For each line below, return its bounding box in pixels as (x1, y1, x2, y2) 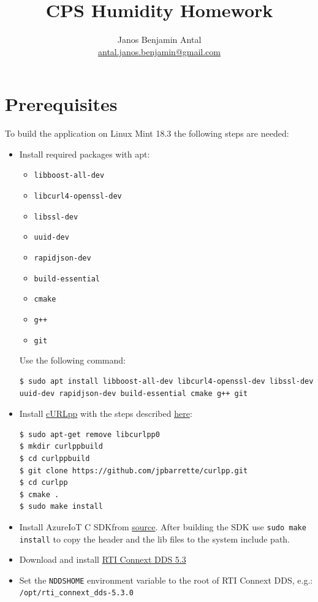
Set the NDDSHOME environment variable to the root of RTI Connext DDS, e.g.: (19, 573, 313, 586)
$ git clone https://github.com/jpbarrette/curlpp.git (19, 466, 248, 475)
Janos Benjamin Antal (117, 33, 202, 46)
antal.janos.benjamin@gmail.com (97, 45, 221, 58)
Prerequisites (5, 91, 118, 116)
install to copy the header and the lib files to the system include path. (19, 532, 290, 545)
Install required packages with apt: (19, 147, 150, 160)
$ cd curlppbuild (19, 454, 90, 463)
